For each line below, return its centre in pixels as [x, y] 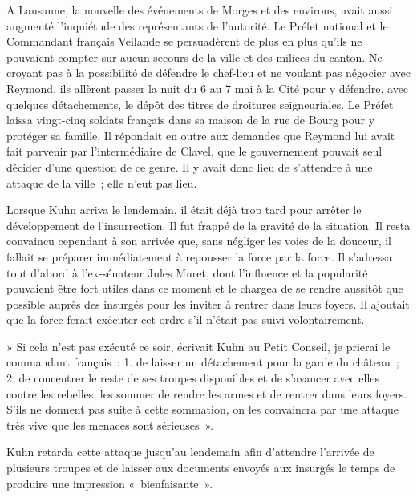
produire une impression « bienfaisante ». [110, 483]
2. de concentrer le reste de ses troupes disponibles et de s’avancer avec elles [193, 378]
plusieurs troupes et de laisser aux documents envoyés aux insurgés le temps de [201, 468]
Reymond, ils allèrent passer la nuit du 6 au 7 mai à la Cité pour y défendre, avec [208, 88]
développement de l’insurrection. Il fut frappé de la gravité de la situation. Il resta [208, 225]
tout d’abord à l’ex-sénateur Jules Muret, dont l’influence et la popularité [187, 272]
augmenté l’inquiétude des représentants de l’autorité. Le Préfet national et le [197, 25]
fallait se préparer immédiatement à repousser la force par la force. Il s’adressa [199, 256]
